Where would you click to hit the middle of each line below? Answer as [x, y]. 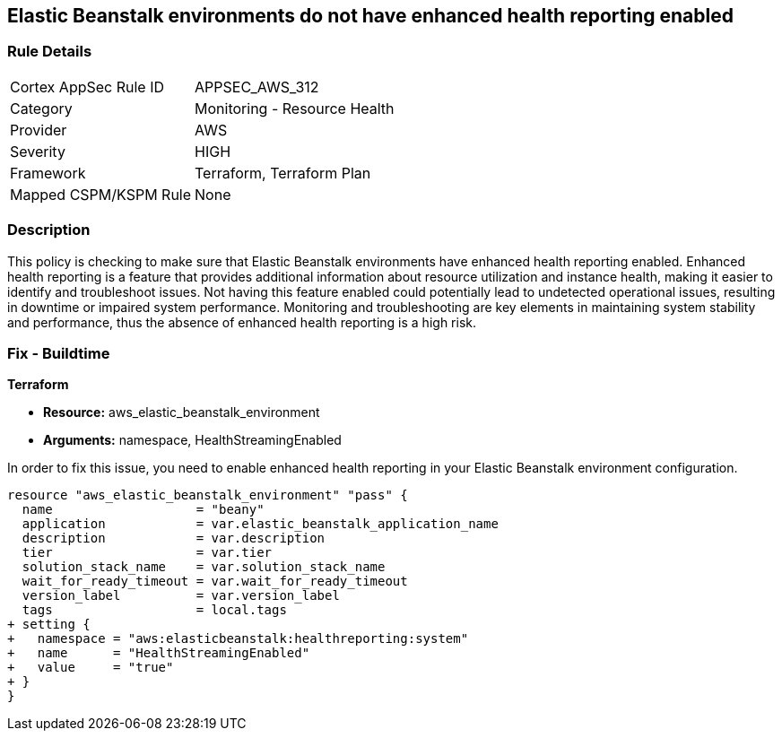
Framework [48, 173]
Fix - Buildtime [59, 353]
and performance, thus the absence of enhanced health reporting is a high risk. [242, 322]
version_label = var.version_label [181, 596]
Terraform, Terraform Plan [283, 173]
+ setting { [49, 625]
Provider [39, 130]
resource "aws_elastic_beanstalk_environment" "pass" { [208, 495]
